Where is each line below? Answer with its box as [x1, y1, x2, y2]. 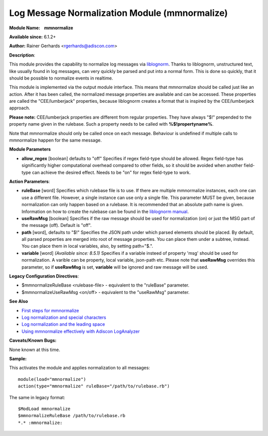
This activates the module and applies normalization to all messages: [9, 365, 150, 371]
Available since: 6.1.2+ [9, 34, 56, 40]
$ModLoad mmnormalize [18, 406, 70, 412]
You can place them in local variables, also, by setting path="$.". [21, 243, 153, 249]
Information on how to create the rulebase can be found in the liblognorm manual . [21, 209, 189, 215]
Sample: [9, 356, 27, 362]
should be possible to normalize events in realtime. [9, 75, 114, 81]
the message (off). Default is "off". [21, 222, 92, 228]
